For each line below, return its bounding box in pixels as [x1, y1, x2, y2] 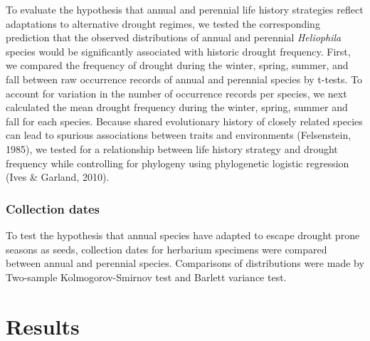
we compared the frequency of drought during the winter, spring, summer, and [6, 58, 349, 73]
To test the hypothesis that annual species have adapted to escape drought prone [6, 227, 360, 242]
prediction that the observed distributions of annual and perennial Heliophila [6, 30, 342, 45]
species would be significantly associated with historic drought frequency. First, [6, 43, 351, 58]
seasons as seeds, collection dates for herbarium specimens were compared [6, 241, 327, 256]
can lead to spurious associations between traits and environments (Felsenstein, [6, 127, 351, 142]
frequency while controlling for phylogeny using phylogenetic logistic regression [6, 155, 349, 170]
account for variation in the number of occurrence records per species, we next [6, 85, 347, 100]
